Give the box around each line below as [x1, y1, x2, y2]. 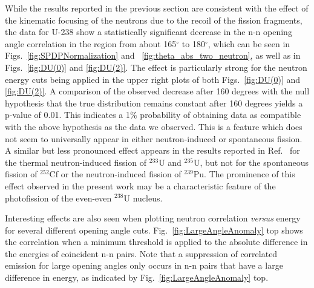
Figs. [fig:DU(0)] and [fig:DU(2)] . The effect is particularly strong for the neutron [5, 61, 307, 73]
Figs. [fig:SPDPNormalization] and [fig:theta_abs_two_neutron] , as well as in [5, 49, 301, 62]
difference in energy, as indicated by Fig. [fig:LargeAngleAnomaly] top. [5, 271, 269, 284]
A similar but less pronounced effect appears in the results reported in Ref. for [5, 144, 300, 157]
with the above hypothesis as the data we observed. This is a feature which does [5, 120, 303, 133]
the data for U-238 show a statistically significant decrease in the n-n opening [5, 25, 292, 38]
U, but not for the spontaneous [194, 155, 309, 168]
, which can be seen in [208, 37, 290, 50]
